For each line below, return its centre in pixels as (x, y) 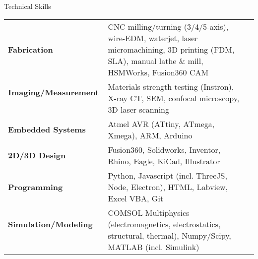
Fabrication (31, 49)
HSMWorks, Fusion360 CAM (158, 72)
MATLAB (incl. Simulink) (154, 247)
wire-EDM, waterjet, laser (153, 38)
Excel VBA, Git (136, 198)
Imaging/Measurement (54, 92)
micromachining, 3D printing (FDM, (171, 49)
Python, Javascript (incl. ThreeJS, (167, 175)
